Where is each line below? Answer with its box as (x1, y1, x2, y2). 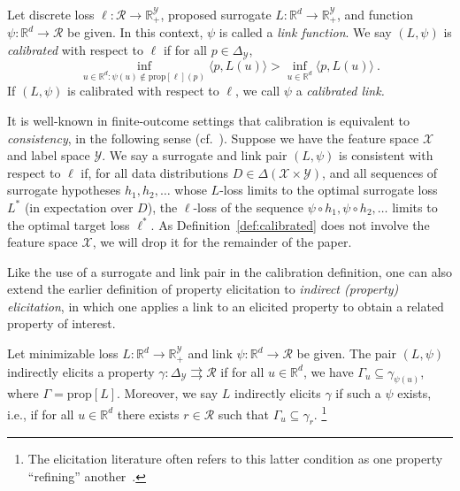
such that (218, 404, 270, 423)
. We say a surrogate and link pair (102, 146, 287, 165)
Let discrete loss (7, 5, 95, 23)
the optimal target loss (7, 215, 130, 234)
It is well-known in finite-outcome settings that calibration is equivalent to (7, 111, 410, 129)
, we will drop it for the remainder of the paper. (92, 233, 352, 251)
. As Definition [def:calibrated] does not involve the (150, 215, 430, 234)
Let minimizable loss (7, 344, 119, 363)
